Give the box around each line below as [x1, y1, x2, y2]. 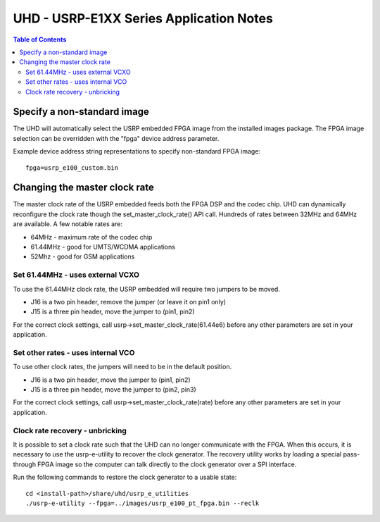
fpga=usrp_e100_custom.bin [25, 163, 119, 172]
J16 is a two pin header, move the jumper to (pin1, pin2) [30, 375, 191, 384]
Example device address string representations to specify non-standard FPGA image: [13, 147, 260, 156]
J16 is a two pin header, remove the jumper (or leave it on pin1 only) [30, 297, 227, 306]
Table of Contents [13, 35, 67, 44]
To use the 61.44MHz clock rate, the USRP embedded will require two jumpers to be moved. [13, 285, 281, 293]
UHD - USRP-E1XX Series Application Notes [13, 11, 274, 26]
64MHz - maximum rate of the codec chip [30, 232, 153, 241]
